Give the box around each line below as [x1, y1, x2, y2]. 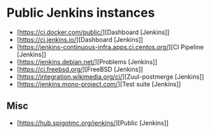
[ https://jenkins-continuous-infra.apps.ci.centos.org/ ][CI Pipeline [16, 43, 204, 51]
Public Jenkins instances [6, 5, 155, 21]
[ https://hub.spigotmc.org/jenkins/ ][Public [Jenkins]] [16, 119, 169, 127]
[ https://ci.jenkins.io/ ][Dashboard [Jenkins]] [16, 35, 144, 43]
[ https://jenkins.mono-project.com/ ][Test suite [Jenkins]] [16, 80, 181, 88]
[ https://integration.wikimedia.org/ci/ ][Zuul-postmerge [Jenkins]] [16, 72, 204, 81]
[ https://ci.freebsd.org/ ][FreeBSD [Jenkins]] [16, 65, 144, 73]
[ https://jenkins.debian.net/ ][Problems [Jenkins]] [16, 57, 158, 66]
